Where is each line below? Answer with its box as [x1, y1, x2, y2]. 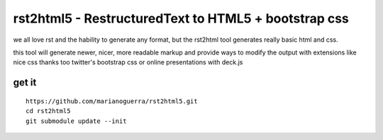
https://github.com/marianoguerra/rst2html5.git [26, 97, 198, 105]
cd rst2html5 [26, 107, 71, 115]
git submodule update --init [26, 117, 127, 125]
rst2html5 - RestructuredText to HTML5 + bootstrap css [13, 11, 349, 26]
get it [13, 76, 37, 88]
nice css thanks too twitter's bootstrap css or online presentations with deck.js [13, 58, 243, 66]
